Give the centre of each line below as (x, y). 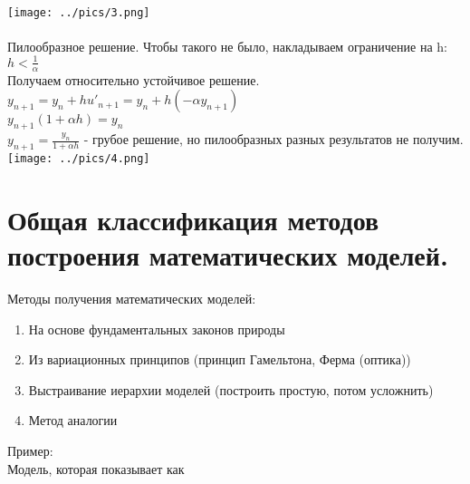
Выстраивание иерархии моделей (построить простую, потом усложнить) (231, 389)
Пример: (30, 450)
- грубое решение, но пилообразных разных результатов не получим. (273, 139)
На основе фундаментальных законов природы (157, 329)
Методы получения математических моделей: (132, 298)
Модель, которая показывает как (96, 468)
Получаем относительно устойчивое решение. (134, 79)
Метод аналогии (73, 420)
